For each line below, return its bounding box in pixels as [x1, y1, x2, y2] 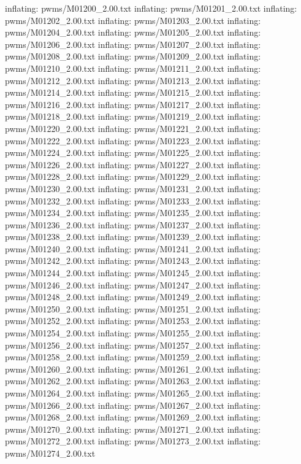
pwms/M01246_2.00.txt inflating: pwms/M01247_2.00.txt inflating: [5, 278, 261, 291]
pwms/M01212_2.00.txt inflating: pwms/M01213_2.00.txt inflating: [5, 74, 261, 87]
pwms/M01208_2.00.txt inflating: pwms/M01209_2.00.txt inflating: [5, 50, 261, 63]
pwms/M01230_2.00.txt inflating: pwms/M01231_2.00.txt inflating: [5, 182, 261, 195]
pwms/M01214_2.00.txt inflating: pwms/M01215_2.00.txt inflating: [5, 86, 261, 99]
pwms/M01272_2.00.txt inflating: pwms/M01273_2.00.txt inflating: [5, 435, 261, 447]
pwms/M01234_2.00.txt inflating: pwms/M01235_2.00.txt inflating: [5, 206, 261, 219]
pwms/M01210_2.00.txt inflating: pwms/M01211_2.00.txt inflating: [5, 61, 261, 74]
